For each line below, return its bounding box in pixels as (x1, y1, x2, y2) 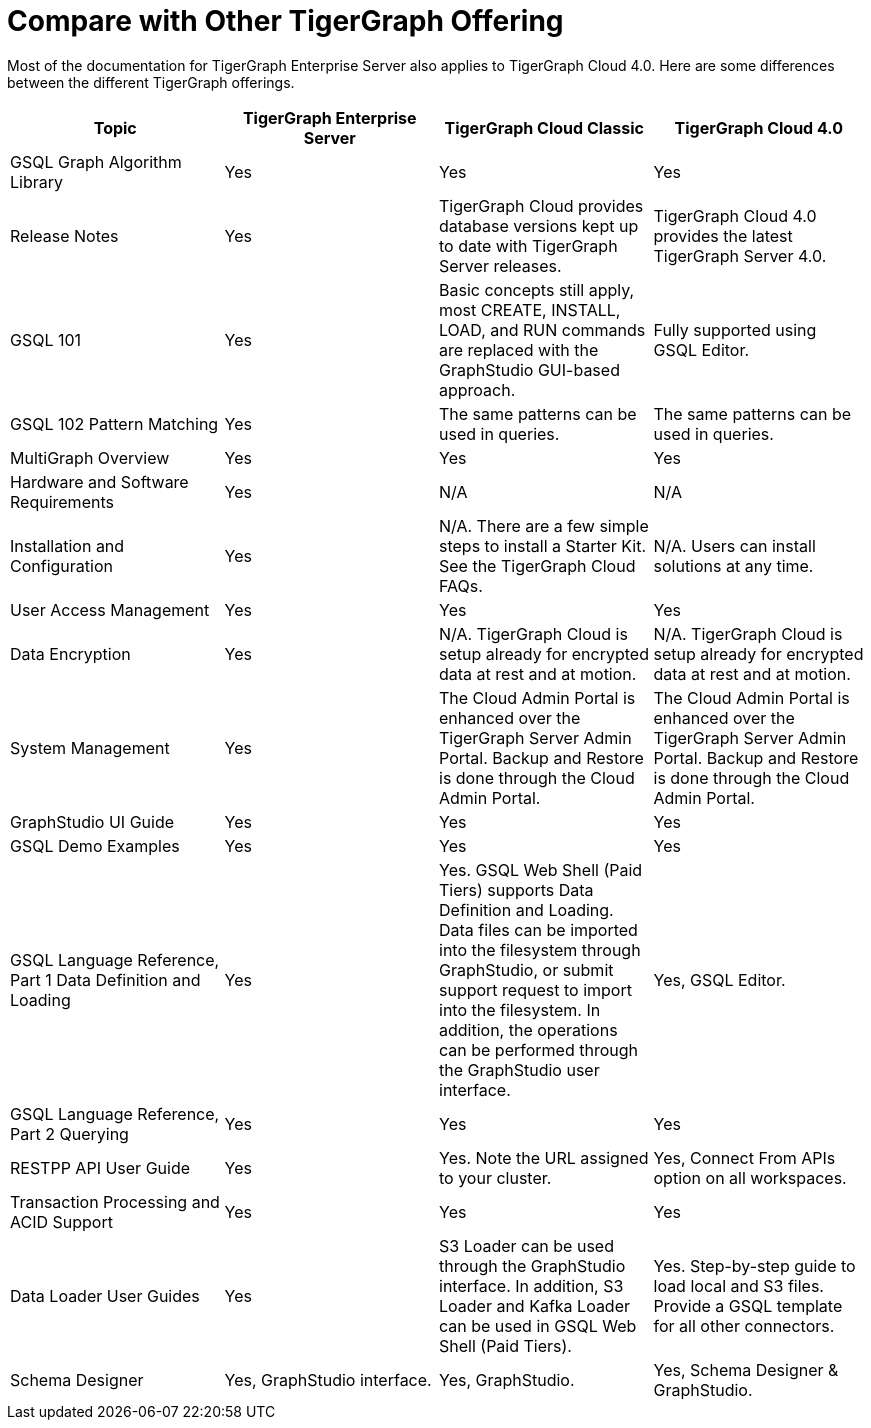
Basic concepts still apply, (439, 279, 635, 300)
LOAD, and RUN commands (439, 319, 646, 340)
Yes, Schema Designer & (653, 1359, 839, 1380)
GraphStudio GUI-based (439, 359, 620, 380)
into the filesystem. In (439, 999, 601, 1020)
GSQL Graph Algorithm (10, 151, 182, 172)
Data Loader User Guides (10, 1285, 200, 1306)
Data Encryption (10, 643, 131, 664)
